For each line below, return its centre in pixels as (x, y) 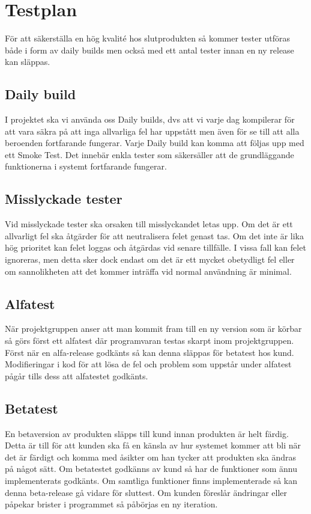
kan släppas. (28, 62)
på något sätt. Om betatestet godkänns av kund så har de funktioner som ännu (151, 469)
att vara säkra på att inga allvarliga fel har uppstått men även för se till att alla (152, 131)
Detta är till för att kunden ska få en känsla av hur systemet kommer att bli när (153, 445)
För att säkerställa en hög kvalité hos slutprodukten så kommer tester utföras (148, 38)
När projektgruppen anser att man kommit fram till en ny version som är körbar (153, 329)
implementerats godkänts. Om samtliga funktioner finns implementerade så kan (151, 480)
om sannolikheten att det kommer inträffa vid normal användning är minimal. (148, 271)
